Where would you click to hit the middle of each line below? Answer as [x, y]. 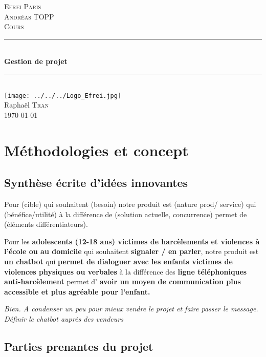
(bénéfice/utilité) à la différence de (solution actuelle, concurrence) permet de [126, 214]
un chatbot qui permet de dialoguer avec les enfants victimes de [118, 261]
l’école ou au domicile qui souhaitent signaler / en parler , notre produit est [131, 251]
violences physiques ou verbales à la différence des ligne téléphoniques [126, 271]
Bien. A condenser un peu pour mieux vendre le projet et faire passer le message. [131, 309]
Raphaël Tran [27, 105]
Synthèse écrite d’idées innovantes [96, 183]
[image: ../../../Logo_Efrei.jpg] [63, 96]
